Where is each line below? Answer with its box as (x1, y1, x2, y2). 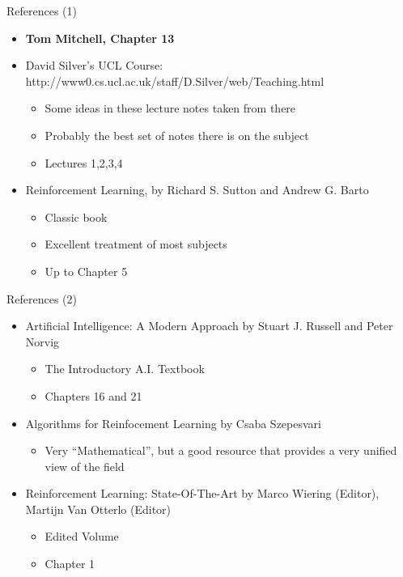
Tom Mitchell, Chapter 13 (25, 29, 175, 46)
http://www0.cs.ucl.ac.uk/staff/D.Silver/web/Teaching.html (25, 72, 325, 89)
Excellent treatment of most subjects (45, 235, 227, 252)
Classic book (45, 208, 108, 225)
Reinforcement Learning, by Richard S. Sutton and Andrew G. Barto (25, 181, 369, 198)
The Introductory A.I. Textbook (45, 360, 205, 377)
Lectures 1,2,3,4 (45, 154, 123, 171)
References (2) (6, 290, 78, 307)
